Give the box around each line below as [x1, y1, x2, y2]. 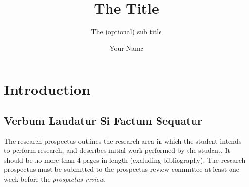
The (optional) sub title [91, 26, 162, 37]
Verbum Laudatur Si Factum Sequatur [4, 112, 202, 128]
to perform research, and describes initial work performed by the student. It [4, 145, 230, 155]
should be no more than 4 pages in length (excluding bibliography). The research [4, 154, 246, 165]
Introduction [4, 79, 90, 99]
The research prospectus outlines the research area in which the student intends [4, 135, 242, 146]
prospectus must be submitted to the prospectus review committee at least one [4, 164, 239, 174]
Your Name [109, 42, 143, 53]
